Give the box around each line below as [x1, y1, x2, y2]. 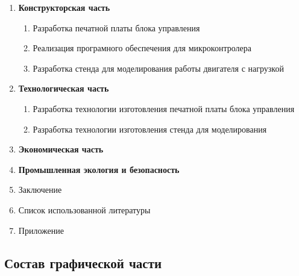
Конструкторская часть [18, 1, 110, 13]
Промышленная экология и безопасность [18, 163, 180, 175]
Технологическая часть [18, 82, 109, 95]
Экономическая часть [18, 143, 104, 155]
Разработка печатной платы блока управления [33, 21, 200, 34]
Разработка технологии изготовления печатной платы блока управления [33, 102, 295, 114]
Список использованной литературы [18, 203, 151, 216]
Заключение [18, 183, 62, 196]
